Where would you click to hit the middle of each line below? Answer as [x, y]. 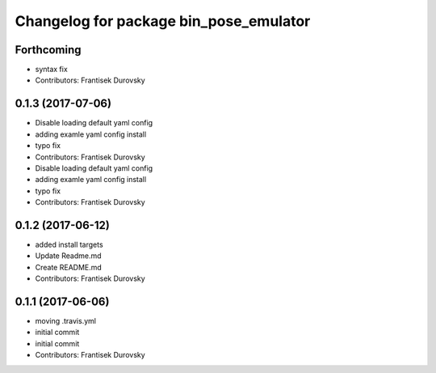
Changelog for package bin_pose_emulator [163, 21]
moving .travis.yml [66, 321]
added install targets [69, 244]
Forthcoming [48, 50]
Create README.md [69, 267]
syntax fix [51, 70]
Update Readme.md [68, 256]
